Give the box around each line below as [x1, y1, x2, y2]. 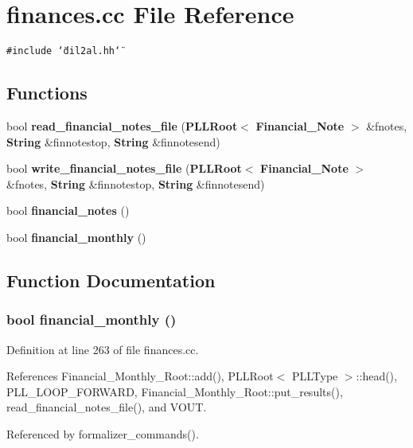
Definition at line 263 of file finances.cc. [6, 341, 199, 357]
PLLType [291, 368, 338, 384]
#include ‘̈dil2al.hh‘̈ [6, 45, 121, 57]
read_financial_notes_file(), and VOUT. [6, 399, 207, 415]
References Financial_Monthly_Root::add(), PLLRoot [6, 368, 274, 384]
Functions [6, 80, 88, 105]
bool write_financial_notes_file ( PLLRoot [6, 160, 242, 177]
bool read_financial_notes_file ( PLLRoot [6, 117, 238, 134]
